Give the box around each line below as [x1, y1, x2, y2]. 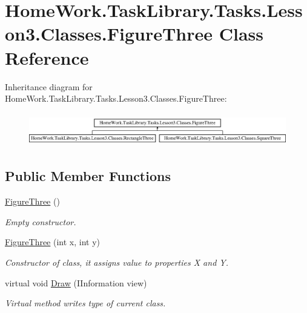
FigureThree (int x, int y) [5, 236, 101, 248]
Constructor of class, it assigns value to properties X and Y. [5, 255, 228, 268]
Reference [5, 45, 89, 70]
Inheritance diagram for [5, 80, 93, 93]
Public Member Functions [5, 166, 171, 185]
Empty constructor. [5, 215, 76, 228]
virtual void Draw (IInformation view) [5, 276, 147, 289]
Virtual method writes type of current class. [5, 297, 166, 309]
